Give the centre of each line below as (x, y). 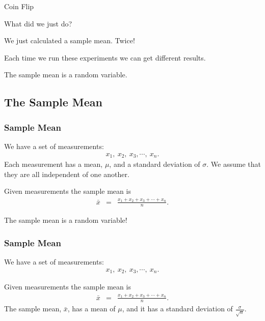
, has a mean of (91, 309)
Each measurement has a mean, (54, 164)
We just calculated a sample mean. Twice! (70, 40)
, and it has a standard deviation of (177, 309)
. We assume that (234, 164)
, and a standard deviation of (155, 164)
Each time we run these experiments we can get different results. (105, 57)
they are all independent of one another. (67, 174)
